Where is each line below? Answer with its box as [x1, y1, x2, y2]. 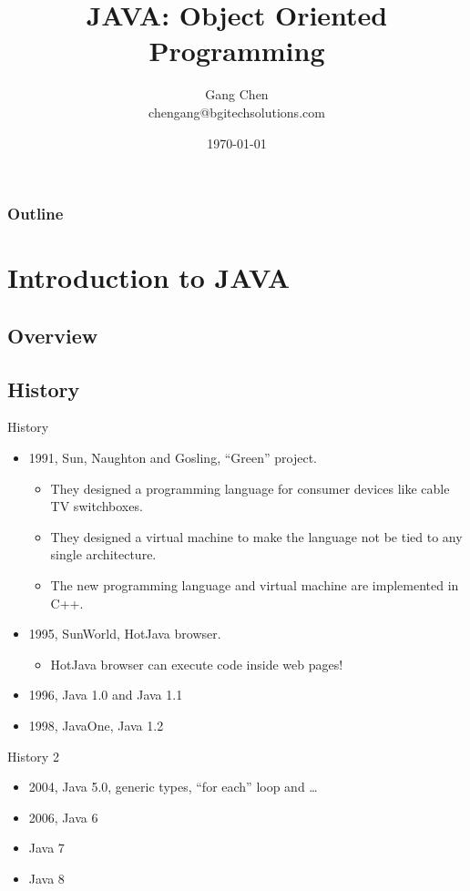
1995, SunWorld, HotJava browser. [28, 624, 221, 643]
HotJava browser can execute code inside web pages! [50, 654, 343, 673]
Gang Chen [205, 85, 269, 104]
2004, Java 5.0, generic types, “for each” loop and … [28, 777, 318, 796]
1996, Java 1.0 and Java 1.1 [28, 685, 183, 704]
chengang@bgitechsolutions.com [148, 102, 325, 121]
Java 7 [28, 838, 65, 857]
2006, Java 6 [28, 807, 98, 826]
